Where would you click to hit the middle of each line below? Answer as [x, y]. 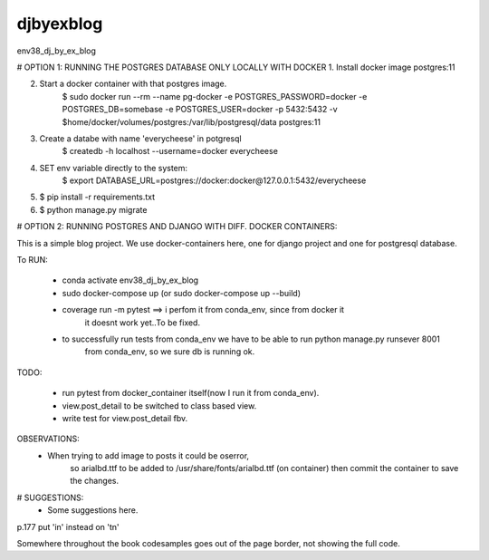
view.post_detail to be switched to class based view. [159, 406]
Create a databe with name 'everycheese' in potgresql [140, 138]
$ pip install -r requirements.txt [97, 197]
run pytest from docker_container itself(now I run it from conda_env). [191, 393]
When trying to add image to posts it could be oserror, [148, 455]
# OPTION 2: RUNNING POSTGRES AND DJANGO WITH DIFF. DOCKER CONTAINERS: [177, 227]
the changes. [95, 481]
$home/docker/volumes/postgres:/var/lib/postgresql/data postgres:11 [192, 121]
